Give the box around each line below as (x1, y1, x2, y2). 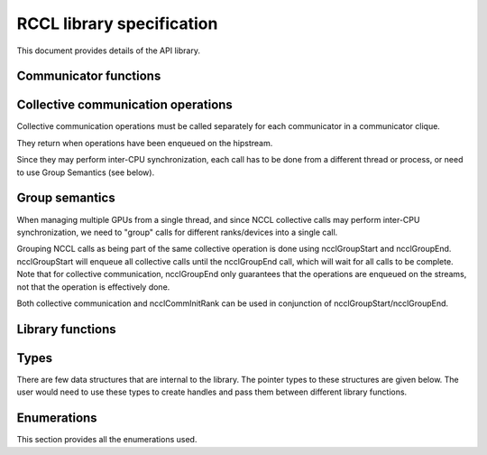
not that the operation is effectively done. (16, 281, 170, 292)
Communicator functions (16, 69, 161, 84)
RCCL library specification (16, 14, 218, 33)
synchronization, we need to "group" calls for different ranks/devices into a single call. (16, 227, 338, 237)
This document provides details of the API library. (16, 45, 200, 56)
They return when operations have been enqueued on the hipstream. (16, 137, 273, 148)
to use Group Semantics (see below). (16, 167, 155, 178)
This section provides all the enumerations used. (16, 434, 198, 445)
